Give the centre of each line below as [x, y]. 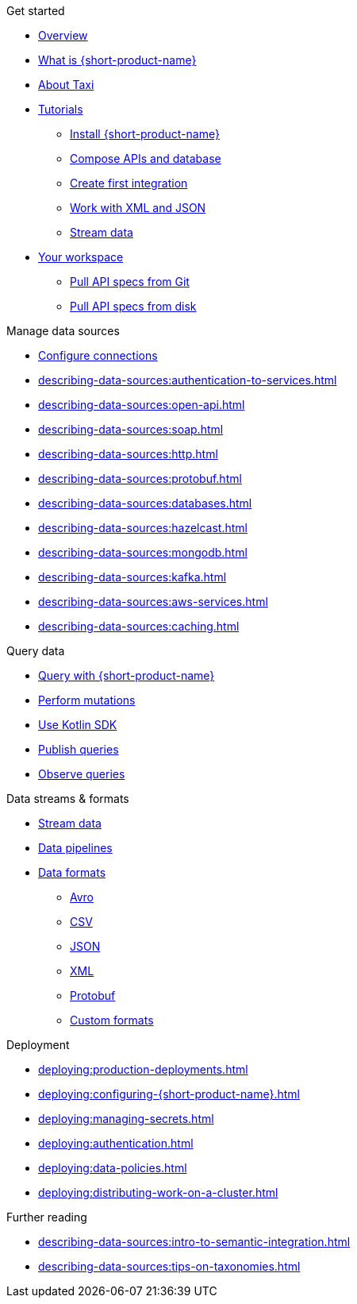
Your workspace [81, 257]
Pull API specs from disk [133, 306]
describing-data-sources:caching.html [139, 626]
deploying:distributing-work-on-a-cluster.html [158, 1192]
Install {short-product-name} [145, 134]
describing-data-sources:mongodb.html [143, 552]
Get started [36, 11]
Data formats [72, 872]
